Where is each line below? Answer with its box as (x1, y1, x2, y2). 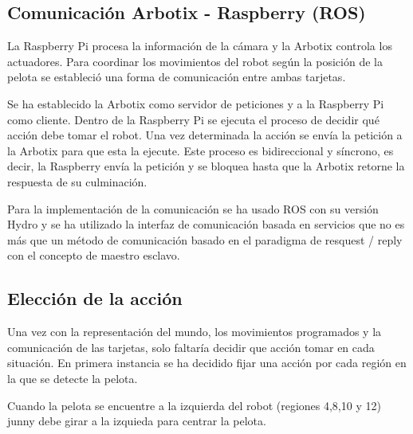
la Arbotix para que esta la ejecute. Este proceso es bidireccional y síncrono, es (7, 142, 394, 158)
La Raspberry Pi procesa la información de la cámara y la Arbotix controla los (7, 37, 392, 54)
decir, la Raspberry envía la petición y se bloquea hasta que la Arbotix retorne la (7, 158, 405, 174)
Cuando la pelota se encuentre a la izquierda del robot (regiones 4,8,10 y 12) (7, 397, 381, 413)
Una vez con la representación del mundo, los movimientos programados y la (7, 323, 382, 340)
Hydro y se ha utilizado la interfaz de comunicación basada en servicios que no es (7, 216, 405, 233)
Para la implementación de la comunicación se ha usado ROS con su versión (7, 200, 379, 217)
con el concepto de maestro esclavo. (7, 247, 180, 264)
